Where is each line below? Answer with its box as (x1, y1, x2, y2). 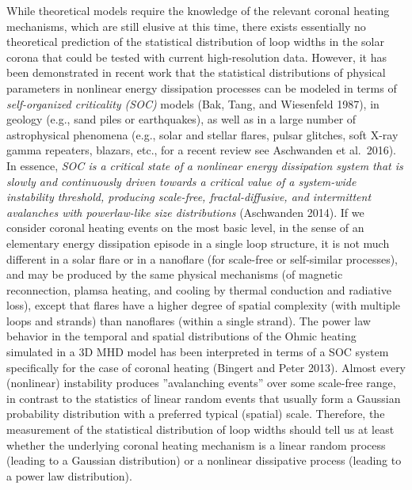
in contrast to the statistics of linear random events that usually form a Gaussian (6, 389, 401, 406)
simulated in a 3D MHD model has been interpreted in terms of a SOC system (6, 344, 389, 360)
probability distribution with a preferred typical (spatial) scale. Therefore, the (6, 405, 385, 422)
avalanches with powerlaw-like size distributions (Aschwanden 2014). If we (6, 203, 364, 220)
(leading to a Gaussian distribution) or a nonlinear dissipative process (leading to (6, 452, 402, 469)
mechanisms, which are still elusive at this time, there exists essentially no (6, 17, 366, 34)
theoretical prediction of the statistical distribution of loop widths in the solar (6, 33, 384, 50)
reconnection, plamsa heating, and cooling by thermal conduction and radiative (6, 281, 391, 298)
